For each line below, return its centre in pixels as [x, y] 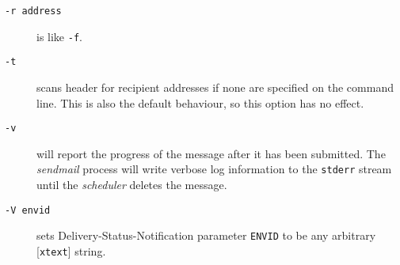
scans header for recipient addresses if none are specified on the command [215, 87]
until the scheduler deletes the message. [132, 185]
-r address [33, 11]
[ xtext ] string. [71, 250]
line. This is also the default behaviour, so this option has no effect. [200, 102]
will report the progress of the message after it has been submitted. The [211, 153]
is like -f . [59, 36]
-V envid [28, 210]
